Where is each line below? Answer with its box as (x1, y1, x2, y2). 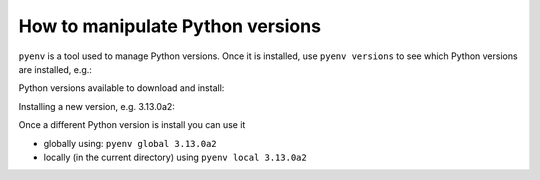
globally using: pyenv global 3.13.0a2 (43, 137, 217, 149)
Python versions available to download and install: (18, 82, 225, 94)
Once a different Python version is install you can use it (18, 119, 246, 131)
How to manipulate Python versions (18, 15, 322, 37)
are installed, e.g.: (18, 63, 92, 75)
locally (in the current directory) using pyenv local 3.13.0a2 (43, 151, 307, 163)
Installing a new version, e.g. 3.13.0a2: (18, 100, 175, 112)
